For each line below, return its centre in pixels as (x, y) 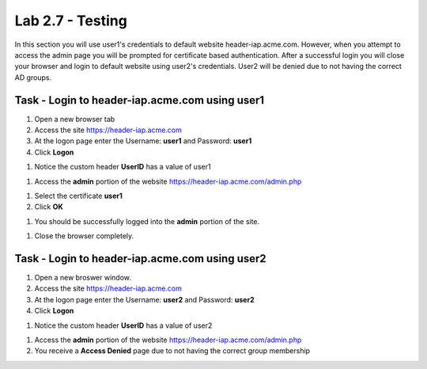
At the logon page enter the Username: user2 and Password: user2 (144, 299)
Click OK (49, 207)
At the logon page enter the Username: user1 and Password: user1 (143, 141)
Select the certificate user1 (78, 196)
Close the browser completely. (84, 236)
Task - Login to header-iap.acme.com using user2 (140, 259)
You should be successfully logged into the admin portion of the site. (147, 221)
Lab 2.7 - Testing (71, 21)
